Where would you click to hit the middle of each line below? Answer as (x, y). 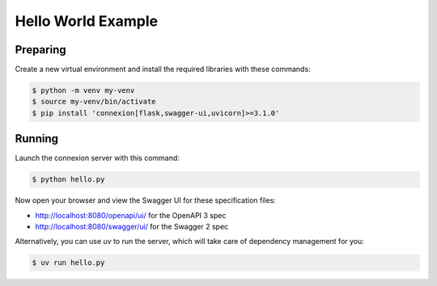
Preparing (40, 50)
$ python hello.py (68, 179)
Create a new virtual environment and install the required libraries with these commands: (163, 69)
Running (37, 139)
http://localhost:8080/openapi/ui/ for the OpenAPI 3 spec (131, 215)
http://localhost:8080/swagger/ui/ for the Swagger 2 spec (132, 227)
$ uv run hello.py (68, 263)
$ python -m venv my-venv (83, 90)
